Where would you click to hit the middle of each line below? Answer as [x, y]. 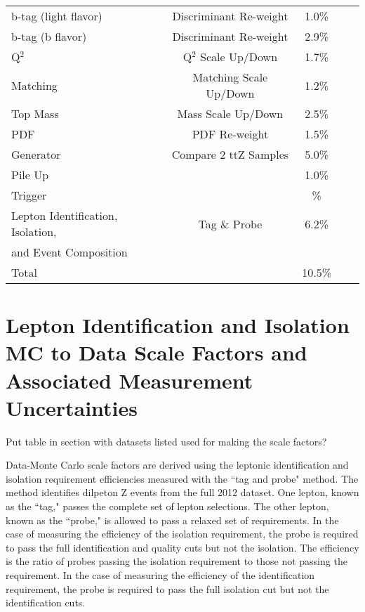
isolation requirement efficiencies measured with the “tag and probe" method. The [182, 478]
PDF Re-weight [230, 134]
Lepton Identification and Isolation [178, 325]
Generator [36, 154]
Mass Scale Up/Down [230, 113]
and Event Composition [69, 252]
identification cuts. [46, 603]
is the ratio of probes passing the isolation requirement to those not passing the [177, 561]
